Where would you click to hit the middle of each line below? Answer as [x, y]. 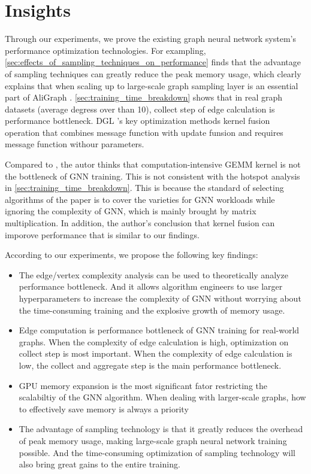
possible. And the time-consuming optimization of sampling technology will [157, 452]
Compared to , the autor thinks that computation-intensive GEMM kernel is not [153, 164]
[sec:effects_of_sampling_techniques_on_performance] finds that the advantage [153, 62]
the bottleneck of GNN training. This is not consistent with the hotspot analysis [153, 176]
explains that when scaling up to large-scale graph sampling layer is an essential [152, 85]
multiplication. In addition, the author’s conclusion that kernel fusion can [140, 223]
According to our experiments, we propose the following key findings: [132, 255]
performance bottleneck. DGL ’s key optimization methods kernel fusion [138, 121]
